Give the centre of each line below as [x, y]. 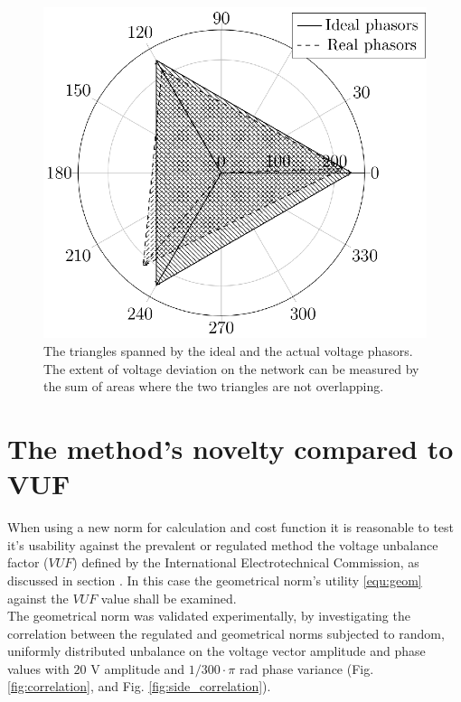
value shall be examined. [169, 598]
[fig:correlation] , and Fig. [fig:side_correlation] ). [139, 686]
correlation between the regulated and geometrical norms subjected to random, [226, 633]
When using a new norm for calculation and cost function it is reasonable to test [231, 527]
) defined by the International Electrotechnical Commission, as [246, 562]
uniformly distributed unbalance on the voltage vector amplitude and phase [216, 651]
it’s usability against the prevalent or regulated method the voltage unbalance [223, 544]
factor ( [28, 562]
